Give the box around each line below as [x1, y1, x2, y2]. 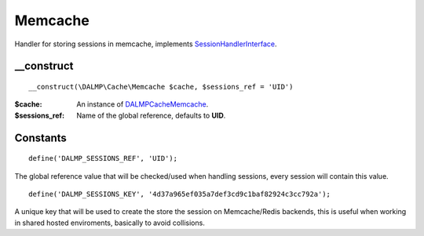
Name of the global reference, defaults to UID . [76, 111, 226, 120]
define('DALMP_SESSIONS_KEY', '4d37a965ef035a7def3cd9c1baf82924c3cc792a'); [28, 189, 331, 198]
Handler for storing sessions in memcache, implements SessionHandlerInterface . [14, 39, 278, 49]
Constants [14, 131, 67, 144]
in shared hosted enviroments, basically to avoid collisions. [14, 218, 206, 227]
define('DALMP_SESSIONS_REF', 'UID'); [28, 154, 178, 163]
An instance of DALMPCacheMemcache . [76, 100, 209, 109]
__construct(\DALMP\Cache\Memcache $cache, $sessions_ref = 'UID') [28, 82, 294, 91]
